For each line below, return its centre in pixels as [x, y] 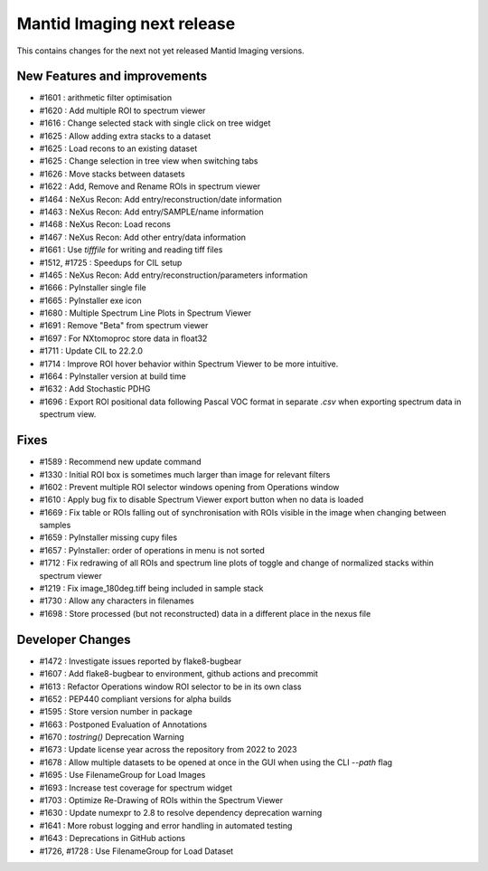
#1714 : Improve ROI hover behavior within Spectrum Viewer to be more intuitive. [189, 364]
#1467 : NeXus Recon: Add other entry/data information [143, 237]
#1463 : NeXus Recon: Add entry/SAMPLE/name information [151, 212]
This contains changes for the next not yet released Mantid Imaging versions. [160, 51]
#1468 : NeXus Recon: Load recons [105, 224]
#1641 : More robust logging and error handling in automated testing [166, 825]
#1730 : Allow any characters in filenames [117, 601]
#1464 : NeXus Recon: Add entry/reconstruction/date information [160, 199]
